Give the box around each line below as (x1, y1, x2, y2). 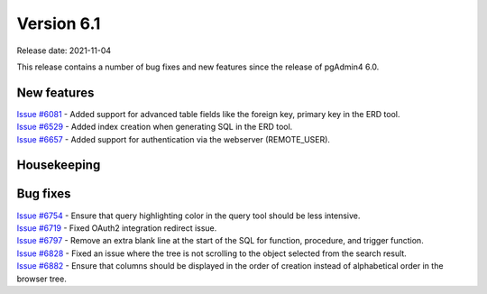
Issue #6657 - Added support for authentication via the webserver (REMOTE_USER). (16, 133, 331, 144)
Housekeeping (16, 158, 101, 173)
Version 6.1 (16, 14, 101, 33)
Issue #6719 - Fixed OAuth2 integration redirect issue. (16, 222, 217, 234)
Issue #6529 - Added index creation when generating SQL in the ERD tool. (16, 122, 293, 133)
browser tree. (16, 273, 67, 284)
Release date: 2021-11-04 (16, 45, 112, 56)
